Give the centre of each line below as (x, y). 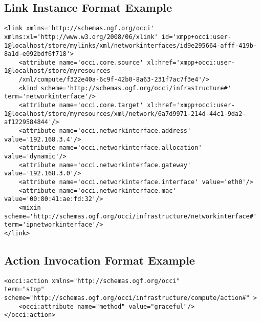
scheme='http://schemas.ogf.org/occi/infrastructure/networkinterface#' (130, 216)
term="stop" (24, 289)
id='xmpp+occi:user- (196, 37)
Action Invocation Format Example (100, 260)
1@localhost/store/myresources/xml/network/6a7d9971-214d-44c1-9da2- (125, 114)
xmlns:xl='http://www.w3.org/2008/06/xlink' (81, 37)
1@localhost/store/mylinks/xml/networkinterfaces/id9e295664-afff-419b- (130, 45)
